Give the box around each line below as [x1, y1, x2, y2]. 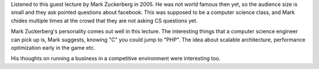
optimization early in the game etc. [11, 44, 96, 51]
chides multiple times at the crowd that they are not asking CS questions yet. [11, 17, 198, 24]
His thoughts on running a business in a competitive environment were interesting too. [11, 55, 221, 62]
